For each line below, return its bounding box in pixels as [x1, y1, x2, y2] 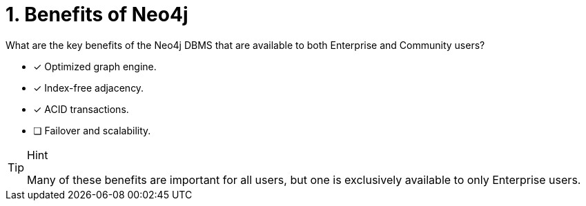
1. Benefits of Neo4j [6, 3, 188, 26]
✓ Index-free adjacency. [33, 81, 144, 94]
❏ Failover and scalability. [33, 124, 151, 136]
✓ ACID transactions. [33, 103, 129, 115]
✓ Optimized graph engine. [33, 60, 157, 72]
